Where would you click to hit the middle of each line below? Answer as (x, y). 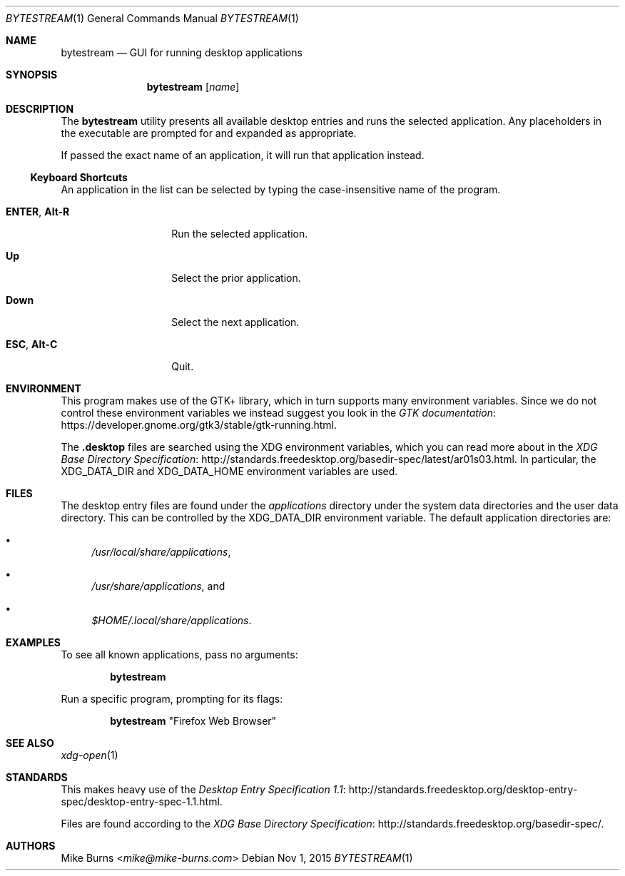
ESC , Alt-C (32, 344)
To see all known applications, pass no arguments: (179, 655)
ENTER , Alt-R (38, 212)
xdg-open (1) (90, 755)
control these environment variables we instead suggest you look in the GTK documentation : (279, 413)
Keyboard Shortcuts (79, 177)
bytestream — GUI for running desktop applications (182, 52)
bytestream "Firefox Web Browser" (193, 721)
